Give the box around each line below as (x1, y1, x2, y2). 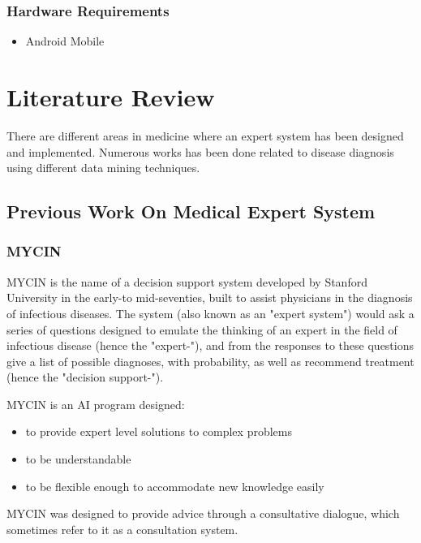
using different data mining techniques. (6, 159, 200, 176)
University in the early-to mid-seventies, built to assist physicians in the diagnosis (6, 289, 413, 306)
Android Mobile (25, 32, 105, 50)
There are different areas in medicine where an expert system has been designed (6, 127, 404, 144)
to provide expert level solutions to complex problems (25, 423, 292, 440)
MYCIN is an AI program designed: (6, 395, 185, 412)
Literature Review (6, 80, 215, 113)
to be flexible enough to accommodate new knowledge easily (25, 477, 324, 494)
